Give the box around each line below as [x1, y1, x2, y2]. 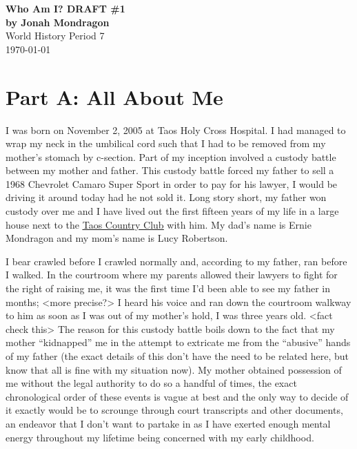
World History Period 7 [6, 28, 105, 43]
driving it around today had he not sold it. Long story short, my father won [6, 190, 327, 204]
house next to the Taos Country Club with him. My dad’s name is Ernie [6, 217, 312, 231]
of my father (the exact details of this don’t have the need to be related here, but [6, 349, 349, 363]
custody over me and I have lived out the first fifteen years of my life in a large [6, 204, 339, 218]
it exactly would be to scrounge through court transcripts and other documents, [6, 403, 343, 417]
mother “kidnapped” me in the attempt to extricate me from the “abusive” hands [6, 335, 351, 350]
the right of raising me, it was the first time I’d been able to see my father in [6, 281, 330, 296]
